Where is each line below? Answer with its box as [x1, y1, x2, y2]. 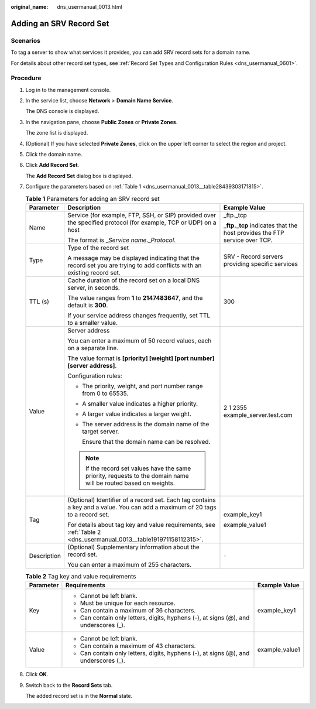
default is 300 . [67, 301, 108, 309]
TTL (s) [29, 297, 50, 306]
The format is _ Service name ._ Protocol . [67, 236, 176, 244]
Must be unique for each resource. [80, 599, 176, 607]
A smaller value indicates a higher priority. [82, 399, 198, 407]
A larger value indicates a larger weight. [82, 410, 192, 418]
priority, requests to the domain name [85, 471, 189, 479]
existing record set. [67, 268, 121, 276]
